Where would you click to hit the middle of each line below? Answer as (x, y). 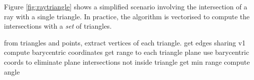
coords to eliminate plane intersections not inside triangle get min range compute (127, 61)
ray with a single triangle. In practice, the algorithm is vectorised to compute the (127, 16)
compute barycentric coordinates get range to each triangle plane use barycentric (127, 52)
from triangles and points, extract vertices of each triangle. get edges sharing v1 (125, 42)
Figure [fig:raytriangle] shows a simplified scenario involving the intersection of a (126, 6)
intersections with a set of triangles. (58, 26)
